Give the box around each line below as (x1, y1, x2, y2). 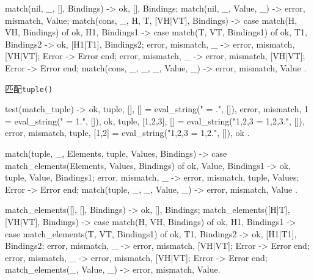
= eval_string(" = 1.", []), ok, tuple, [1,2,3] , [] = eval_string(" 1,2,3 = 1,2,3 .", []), (5, 114, 305, 127)
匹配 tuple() (5, 82, 53, 95)
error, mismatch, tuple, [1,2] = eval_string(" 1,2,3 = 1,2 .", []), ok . (5, 126, 250, 139)
